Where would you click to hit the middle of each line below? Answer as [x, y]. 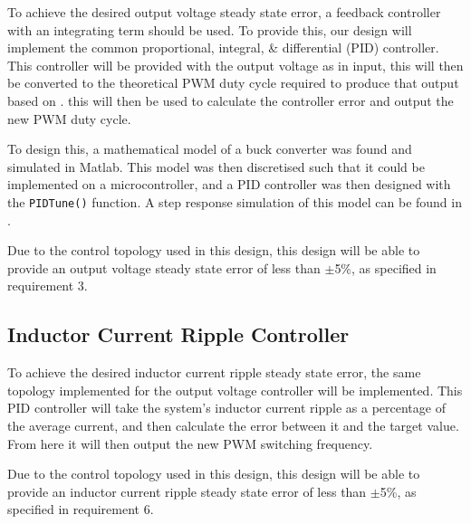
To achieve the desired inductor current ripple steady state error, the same [214, 372]
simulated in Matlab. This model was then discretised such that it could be [216, 166]
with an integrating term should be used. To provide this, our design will [210, 29]
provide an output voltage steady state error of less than [164, 267]
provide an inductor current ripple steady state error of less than [187, 491]
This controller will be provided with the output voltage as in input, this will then [235, 65]
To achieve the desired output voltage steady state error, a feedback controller [224, 12]
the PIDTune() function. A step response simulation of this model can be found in [235, 201]
